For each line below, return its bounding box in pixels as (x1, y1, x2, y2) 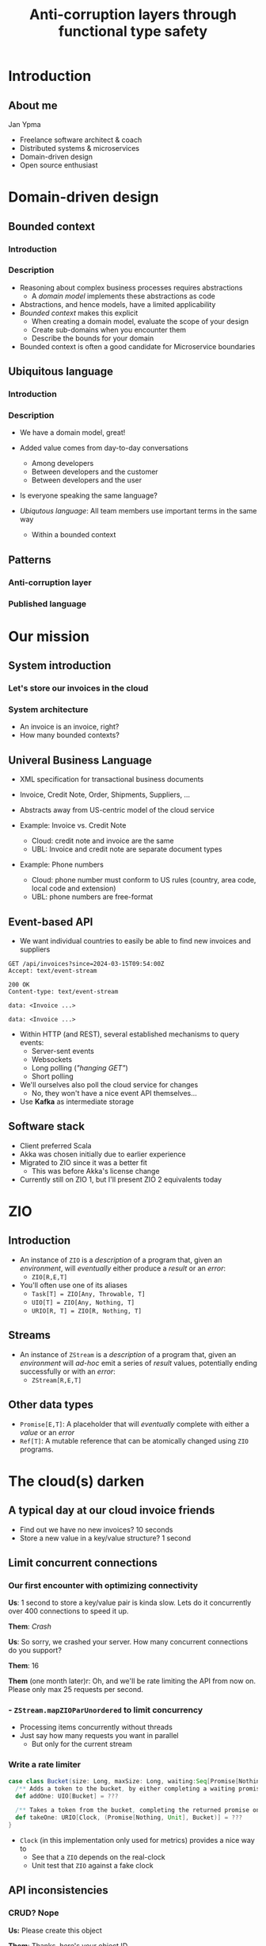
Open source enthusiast (19, 160, 98, 170)
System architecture (8, 704, 89, 715)
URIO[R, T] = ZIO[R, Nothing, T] (31, 1307, 142, 1315)
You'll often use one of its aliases (19, 1280, 128, 1290)
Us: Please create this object (8, 1925, 103, 1935)
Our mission (8, 627, 89, 645)
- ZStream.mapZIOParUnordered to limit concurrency (8, 1705, 203, 1716)
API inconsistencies (8, 1883, 108, 1898)
